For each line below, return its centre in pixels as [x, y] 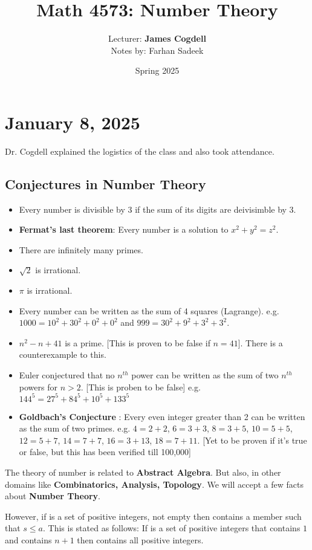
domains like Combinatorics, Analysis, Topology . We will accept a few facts [154, 484]
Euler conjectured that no [67, 374]
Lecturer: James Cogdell [157, 38]
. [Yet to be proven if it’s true [252, 440]
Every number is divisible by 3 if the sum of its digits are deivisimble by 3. [158, 209]
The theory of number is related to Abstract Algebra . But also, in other [143, 472]
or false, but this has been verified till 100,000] [105, 452]
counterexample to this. [63, 354]
